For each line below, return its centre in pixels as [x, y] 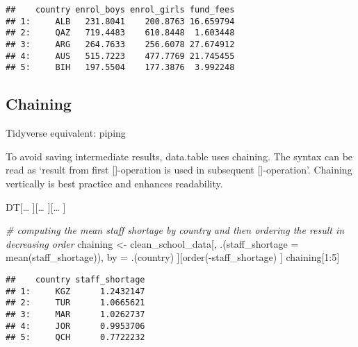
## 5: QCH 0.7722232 [75, 338]
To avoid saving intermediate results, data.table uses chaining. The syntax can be [179, 156]
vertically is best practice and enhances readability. [114, 183]
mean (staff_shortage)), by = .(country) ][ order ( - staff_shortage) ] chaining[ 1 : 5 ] [173, 257]
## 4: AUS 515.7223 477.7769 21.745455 [120, 56]
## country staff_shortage [75, 279]
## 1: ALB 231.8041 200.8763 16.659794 [120, 21]
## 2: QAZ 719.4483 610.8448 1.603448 [120, 33]
